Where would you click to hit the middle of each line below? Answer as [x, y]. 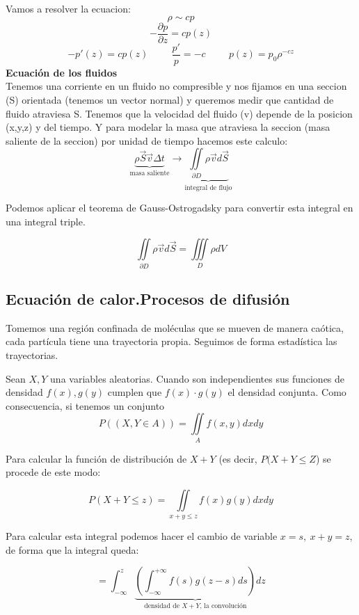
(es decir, [238, 458]
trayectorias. [32, 354]
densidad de [162, 606]
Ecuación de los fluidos [62, 72]
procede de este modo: [53, 472]
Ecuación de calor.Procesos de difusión [148, 298]
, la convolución [223, 606]
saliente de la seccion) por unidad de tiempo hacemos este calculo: [147, 140]
